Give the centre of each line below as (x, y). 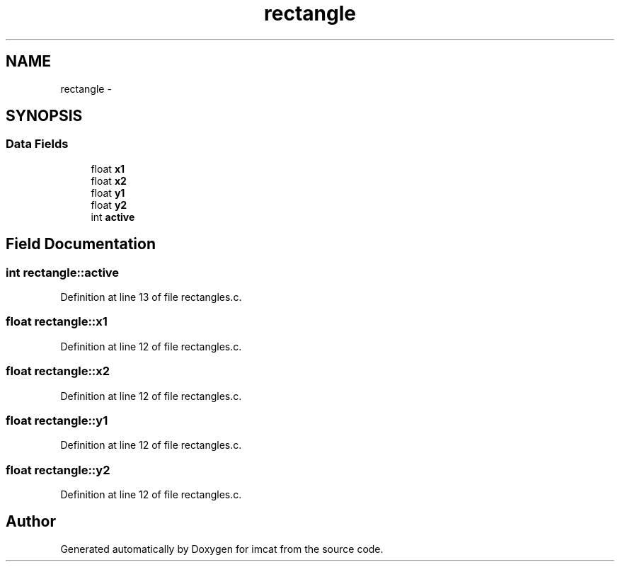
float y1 (108, 193)
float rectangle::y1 (57, 420)
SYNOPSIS (44, 116)
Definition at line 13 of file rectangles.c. (151, 297)
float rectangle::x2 (58, 371)
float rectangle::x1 (57, 322)
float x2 (109, 181)
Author (31, 522)
